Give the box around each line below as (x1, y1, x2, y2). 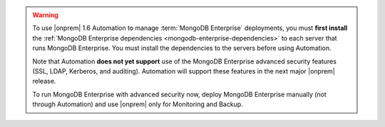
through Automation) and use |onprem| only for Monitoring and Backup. (32, 100, 243, 108)
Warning (32, 11, 58, 19)
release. (32, 77, 56, 86)
